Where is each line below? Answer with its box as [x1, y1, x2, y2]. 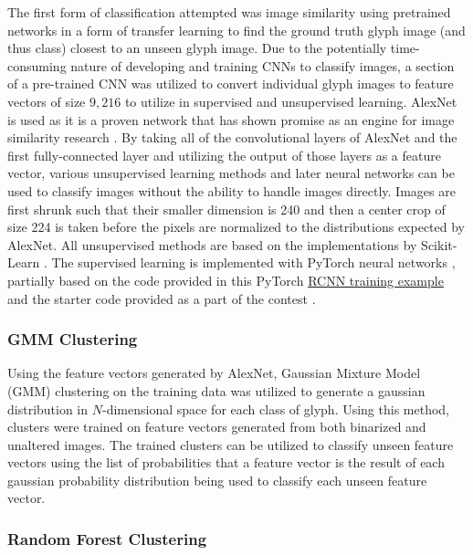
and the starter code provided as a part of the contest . [7, 288, 316, 308]
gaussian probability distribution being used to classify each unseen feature [7, 470, 427, 489]
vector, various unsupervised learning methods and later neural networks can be [7, 163, 455, 183]
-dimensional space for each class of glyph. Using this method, [101, 399, 450, 418]
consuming [7, 56, 67, 75]
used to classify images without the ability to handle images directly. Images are [7, 181, 456, 200]
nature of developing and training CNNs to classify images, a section [70, 56, 455, 75]
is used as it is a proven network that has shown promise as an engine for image [7, 110, 455, 129]
